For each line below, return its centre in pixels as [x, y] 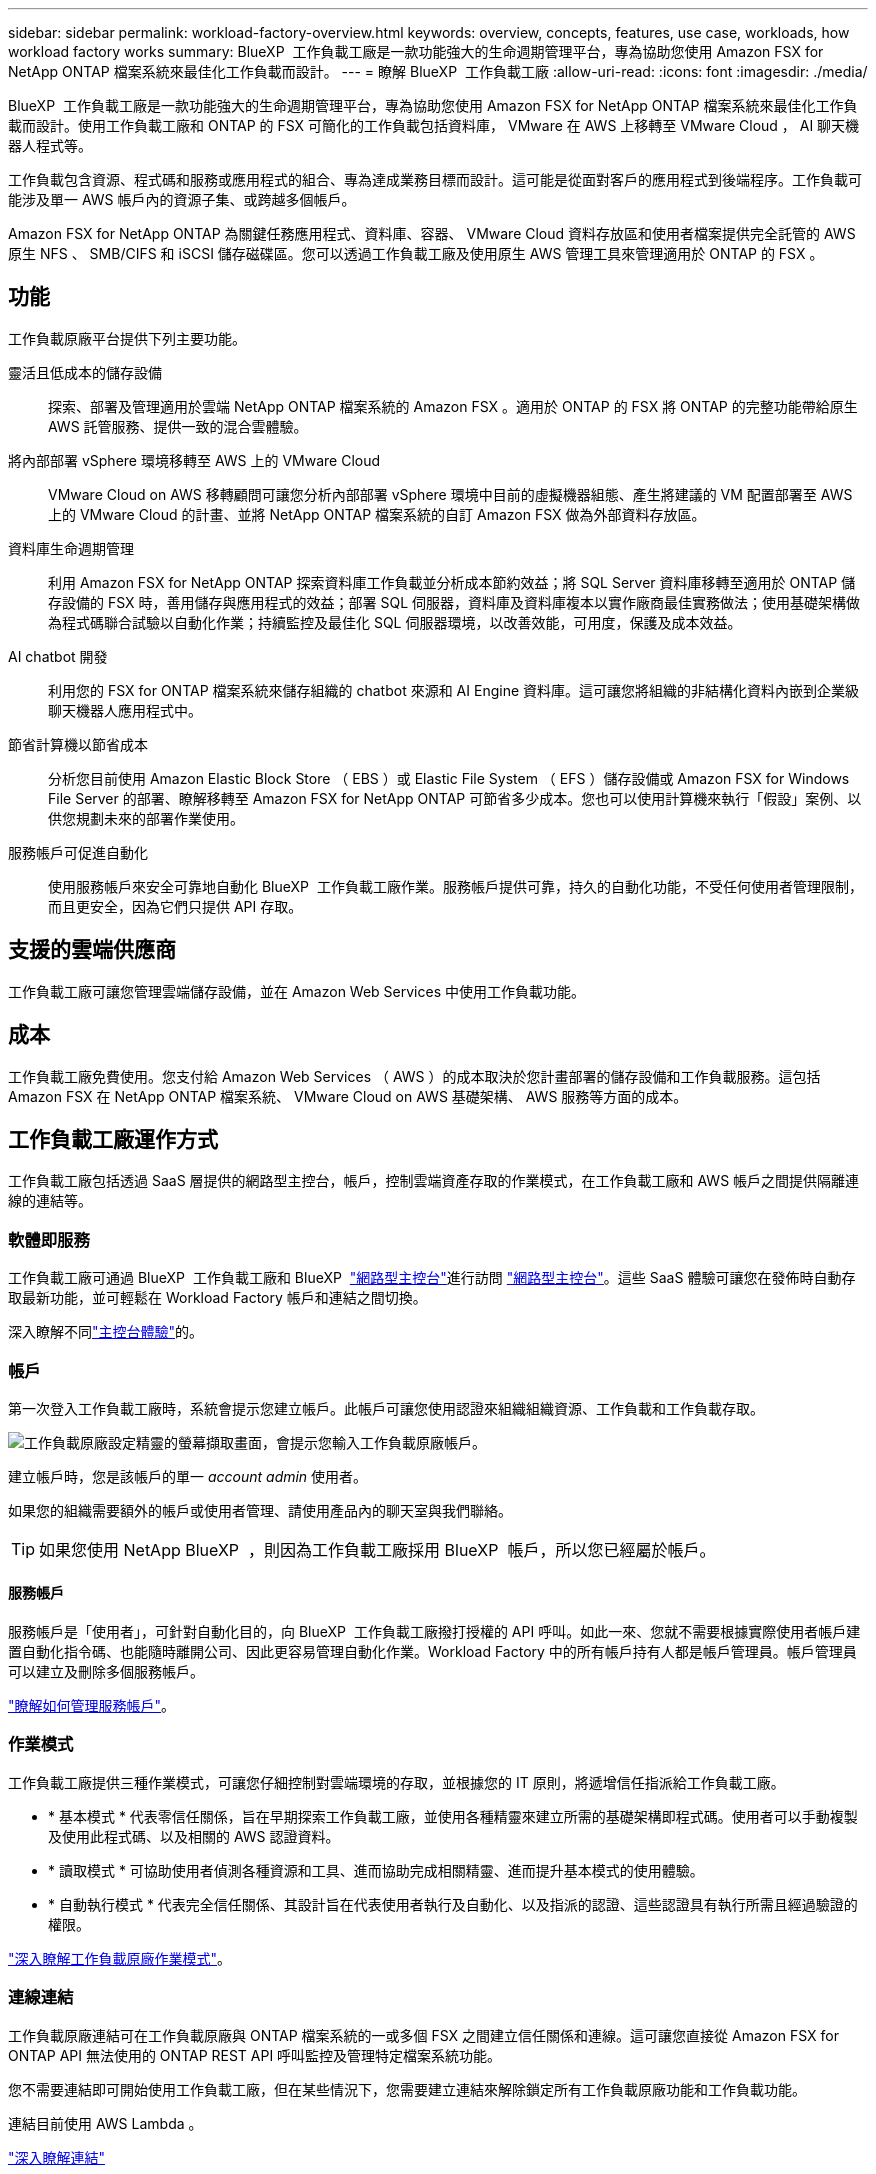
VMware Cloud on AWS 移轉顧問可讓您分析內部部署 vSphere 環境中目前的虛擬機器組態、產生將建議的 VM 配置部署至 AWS [450, 494]
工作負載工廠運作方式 [113, 1139]
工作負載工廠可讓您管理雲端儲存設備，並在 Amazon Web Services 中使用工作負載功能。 [296, 991]
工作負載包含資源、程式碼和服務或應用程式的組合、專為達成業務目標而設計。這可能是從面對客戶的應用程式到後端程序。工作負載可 [435, 179]
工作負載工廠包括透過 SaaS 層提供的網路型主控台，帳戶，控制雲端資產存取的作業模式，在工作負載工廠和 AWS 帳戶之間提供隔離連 [434, 1181]
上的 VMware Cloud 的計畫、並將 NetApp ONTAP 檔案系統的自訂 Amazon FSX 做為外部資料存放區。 [377, 514]
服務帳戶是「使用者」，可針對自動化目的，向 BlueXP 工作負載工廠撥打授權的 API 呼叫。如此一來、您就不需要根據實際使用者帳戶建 [434, 1632]
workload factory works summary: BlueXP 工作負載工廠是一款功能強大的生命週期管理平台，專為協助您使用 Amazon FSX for [416, 51]
